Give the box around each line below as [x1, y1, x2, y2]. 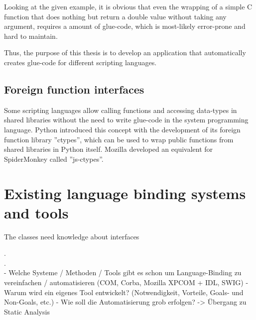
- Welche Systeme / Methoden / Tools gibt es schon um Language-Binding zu [4, 267, 242, 278]
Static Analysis [4, 306, 50, 317]
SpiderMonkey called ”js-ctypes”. [4, 153, 104, 164]
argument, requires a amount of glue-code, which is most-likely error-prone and [4, 21, 246, 31]
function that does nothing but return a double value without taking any [4, 11, 227, 21]
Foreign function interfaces [4, 81, 144, 97]
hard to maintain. [4, 30, 58, 41]
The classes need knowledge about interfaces [4, 231, 139, 241]
